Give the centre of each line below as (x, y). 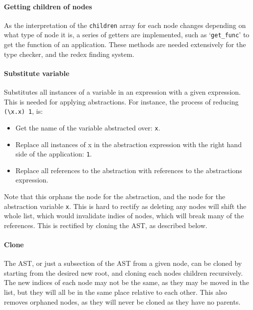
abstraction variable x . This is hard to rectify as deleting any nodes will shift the (125, 206)
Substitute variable (37, 73)
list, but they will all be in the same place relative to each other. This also (115, 292)
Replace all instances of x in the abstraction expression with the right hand (128, 144)
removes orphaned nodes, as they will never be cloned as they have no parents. (122, 301)
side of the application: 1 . (54, 154)
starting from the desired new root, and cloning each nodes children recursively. (124, 272)
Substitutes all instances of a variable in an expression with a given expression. (122, 92)
